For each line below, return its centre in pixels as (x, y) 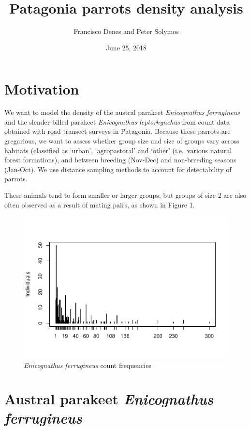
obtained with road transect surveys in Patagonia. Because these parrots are (118, 131)
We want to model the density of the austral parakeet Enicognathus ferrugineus (122, 112)
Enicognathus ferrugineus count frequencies (88, 365)
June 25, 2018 (126, 47)
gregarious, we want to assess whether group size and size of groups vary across (122, 141)
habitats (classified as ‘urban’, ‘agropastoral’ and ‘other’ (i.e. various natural (118, 150)
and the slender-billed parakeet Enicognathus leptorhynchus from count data (117, 121)
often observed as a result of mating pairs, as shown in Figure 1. (100, 204)
